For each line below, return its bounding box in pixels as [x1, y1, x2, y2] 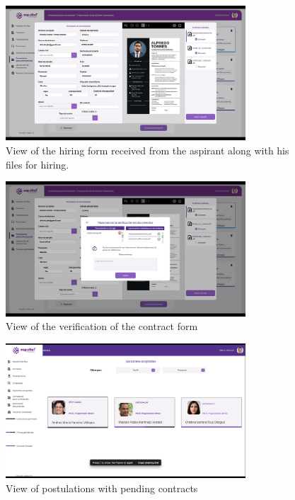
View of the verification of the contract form [6, 319, 198, 334]
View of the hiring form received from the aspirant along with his [6, 143, 289, 158]
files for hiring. [6, 157, 69, 171]
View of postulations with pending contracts [6, 480, 198, 495]
